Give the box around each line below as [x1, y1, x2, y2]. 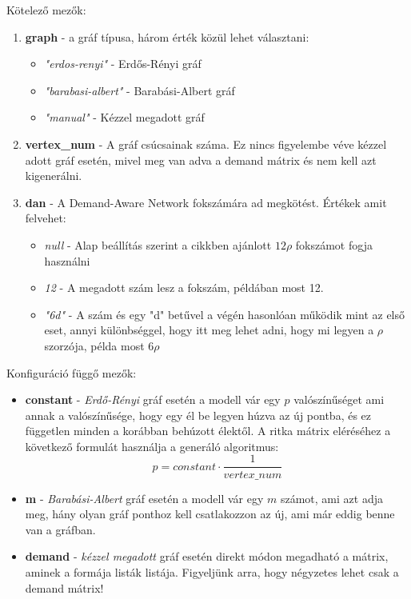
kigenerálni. [25, 167, 82, 184]
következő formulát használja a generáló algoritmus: [25, 437, 279, 454]
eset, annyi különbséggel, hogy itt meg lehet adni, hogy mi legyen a [44, 321, 374, 338]
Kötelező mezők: [6, 2, 86, 18]
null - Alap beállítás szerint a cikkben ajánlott [44, 236, 272, 253]
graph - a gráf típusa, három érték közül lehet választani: [25, 28, 309, 45]
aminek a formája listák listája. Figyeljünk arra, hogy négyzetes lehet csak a [25, 563, 399, 580]
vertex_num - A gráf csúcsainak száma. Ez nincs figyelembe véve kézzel [25, 135, 387, 152]
